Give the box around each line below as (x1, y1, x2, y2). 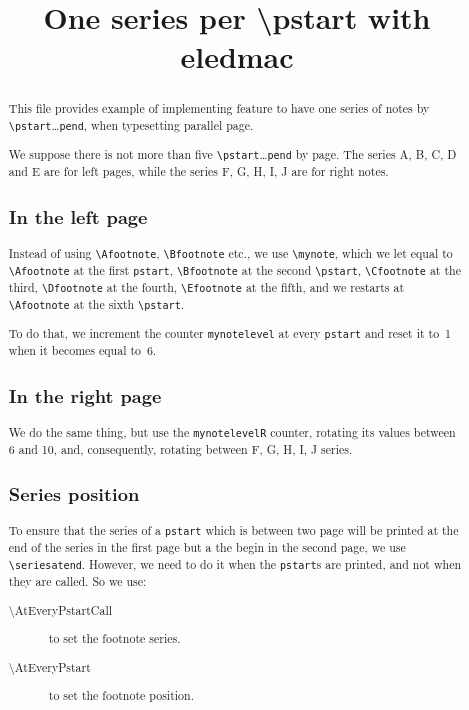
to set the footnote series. (48, 630, 181, 647)
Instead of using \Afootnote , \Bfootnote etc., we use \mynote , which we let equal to (8, 244, 453, 261)
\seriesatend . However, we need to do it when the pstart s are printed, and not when (8, 555, 462, 572)
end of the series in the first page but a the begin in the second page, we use (8, 539, 406, 556)
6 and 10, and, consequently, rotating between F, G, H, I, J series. (8, 440, 353, 457)
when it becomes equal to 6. (8, 342, 157, 359)
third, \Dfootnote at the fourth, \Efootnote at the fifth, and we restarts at (8, 278, 405, 295)
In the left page (8, 203, 148, 229)
